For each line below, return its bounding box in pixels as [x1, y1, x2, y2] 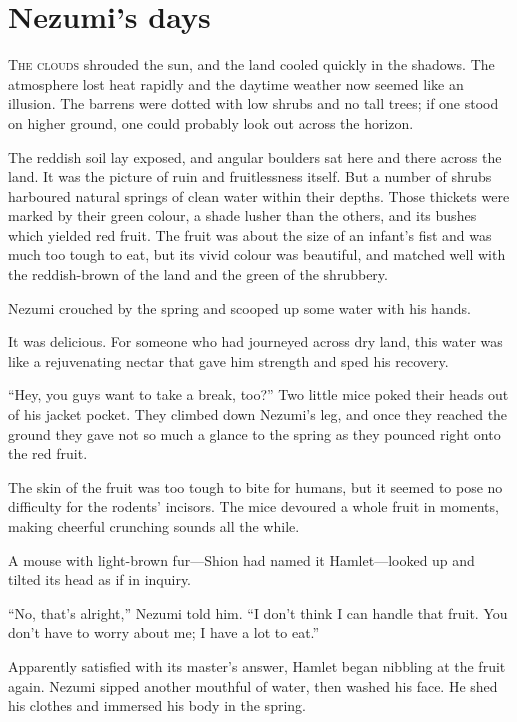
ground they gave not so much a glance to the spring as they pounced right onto [8, 423, 501, 444]
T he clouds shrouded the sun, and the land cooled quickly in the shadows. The [8, 54, 495, 75]
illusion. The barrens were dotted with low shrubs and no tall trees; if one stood [8, 93, 499, 114]
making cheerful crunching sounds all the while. [8, 516, 300, 536]
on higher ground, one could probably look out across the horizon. [8, 112, 414, 133]
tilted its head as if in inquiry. [8, 569, 192, 590]
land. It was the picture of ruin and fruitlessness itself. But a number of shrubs [8, 166, 492, 187]
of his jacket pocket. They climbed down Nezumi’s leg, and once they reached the [8, 404, 508, 425]
